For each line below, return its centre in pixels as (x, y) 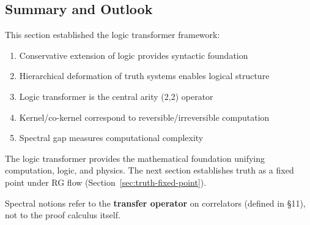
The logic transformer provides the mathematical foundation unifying (135, 158)
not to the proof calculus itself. (63, 215)
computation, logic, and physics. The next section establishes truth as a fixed (149, 170)
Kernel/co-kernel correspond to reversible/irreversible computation (144, 117)
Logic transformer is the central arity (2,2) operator (116, 96)
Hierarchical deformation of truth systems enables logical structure (144, 76)
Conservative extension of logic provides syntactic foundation (134, 55)
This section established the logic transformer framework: (113, 35)
